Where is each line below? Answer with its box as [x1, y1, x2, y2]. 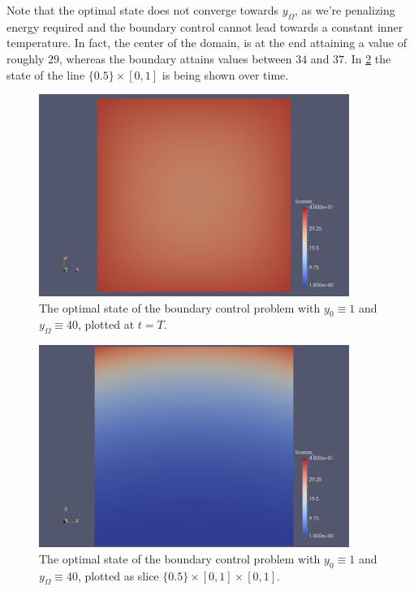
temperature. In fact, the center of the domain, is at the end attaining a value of [6, 34, 407, 51]
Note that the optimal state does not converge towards [6, 2, 279, 18]
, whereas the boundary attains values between [59, 50, 292, 67]
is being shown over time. [162, 66, 289, 83]
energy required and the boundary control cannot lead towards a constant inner [6, 18, 403, 35]
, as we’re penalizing [295, 2, 395, 18]
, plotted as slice [77, 567, 159, 584]
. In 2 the [344, 50, 391, 67]
